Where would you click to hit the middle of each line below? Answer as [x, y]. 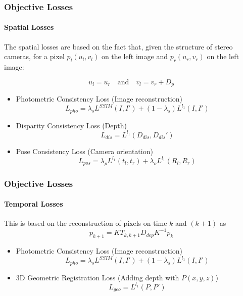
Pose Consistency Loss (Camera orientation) [84, 151]
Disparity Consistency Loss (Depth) [71, 125]
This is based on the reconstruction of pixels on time [86, 223]
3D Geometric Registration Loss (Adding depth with [98, 277]
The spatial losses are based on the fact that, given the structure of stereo [118, 46]
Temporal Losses [34, 204]
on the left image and [134, 56]
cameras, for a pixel [34, 56]
